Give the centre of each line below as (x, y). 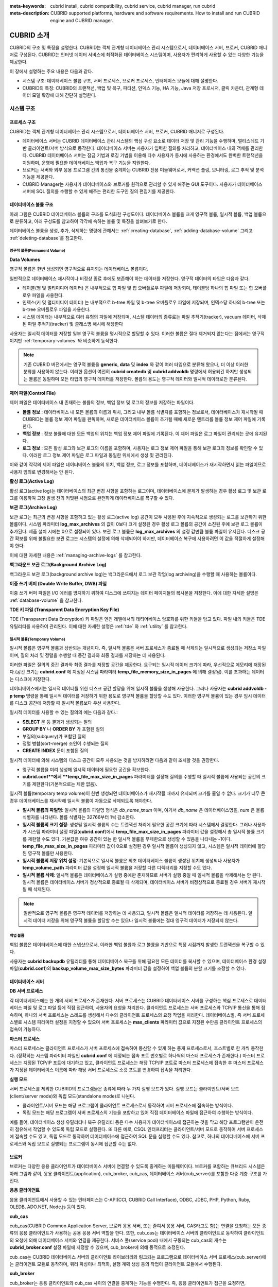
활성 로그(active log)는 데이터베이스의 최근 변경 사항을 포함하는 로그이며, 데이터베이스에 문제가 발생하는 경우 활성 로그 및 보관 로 (138, 491)
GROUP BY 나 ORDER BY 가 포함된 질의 (63, 729)
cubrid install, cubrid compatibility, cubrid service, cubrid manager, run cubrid (133, 6)
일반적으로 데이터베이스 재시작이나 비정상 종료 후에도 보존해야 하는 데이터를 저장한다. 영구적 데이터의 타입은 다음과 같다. (129, 279)
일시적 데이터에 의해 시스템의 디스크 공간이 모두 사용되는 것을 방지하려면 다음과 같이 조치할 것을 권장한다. (115, 760)
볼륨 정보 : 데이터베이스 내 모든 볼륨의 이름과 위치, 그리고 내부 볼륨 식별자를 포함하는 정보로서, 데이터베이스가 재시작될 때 (143, 412)
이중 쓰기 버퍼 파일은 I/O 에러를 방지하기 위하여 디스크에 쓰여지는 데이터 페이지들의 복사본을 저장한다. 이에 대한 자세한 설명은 (134, 593)
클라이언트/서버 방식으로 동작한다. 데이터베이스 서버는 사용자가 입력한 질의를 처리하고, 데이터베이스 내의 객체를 (138, 148)
